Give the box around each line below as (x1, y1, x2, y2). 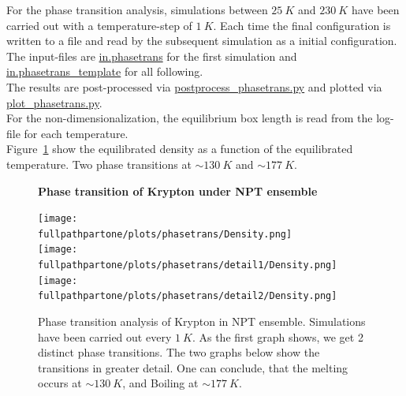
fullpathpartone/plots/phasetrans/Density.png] (38, 228, 292, 240)
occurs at (38, 375, 82, 391)
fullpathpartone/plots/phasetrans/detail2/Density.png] (38, 290, 337, 302)
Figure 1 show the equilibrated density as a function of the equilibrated (6, 140, 353, 157)
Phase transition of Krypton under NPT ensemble (38, 182, 318, 199)
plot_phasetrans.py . (6, 94, 102, 110)
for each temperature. (24, 125, 129, 141)
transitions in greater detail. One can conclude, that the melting (38, 359, 348, 375)
